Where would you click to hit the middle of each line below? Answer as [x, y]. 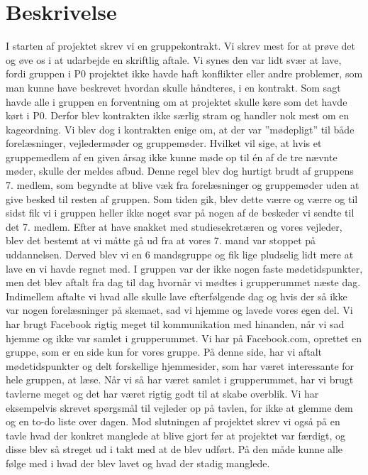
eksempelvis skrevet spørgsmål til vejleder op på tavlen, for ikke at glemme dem [179, 407]
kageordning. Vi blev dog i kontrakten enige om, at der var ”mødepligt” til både [180, 129]
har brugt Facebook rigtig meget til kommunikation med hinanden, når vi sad [175, 324]
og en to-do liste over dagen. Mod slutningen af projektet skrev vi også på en [173, 421]
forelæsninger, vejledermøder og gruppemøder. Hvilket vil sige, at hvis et [164, 143]
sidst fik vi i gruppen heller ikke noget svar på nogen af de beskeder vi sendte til [180, 213]
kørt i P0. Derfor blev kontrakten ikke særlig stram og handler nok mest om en [178, 115]
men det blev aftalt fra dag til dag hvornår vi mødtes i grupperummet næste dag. [183, 282]
